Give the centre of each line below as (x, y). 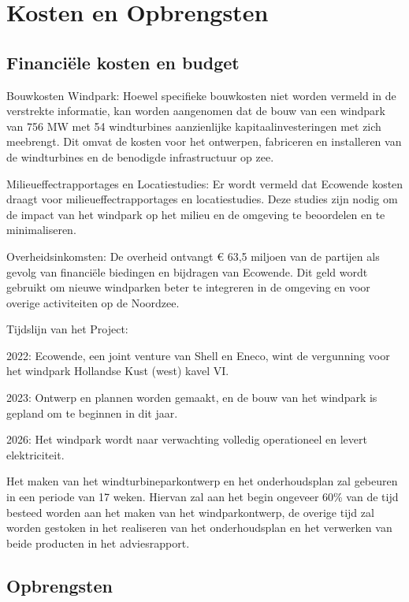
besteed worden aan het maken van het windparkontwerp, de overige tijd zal (190, 512)
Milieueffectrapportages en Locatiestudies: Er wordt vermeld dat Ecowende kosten (205, 183)
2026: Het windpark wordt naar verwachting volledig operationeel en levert (187, 439)
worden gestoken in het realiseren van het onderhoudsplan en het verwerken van (199, 528)
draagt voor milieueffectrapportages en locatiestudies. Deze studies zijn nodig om (202, 199)
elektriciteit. (35, 454)
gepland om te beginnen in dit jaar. (92, 412)
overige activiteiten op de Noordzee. (93, 302)
